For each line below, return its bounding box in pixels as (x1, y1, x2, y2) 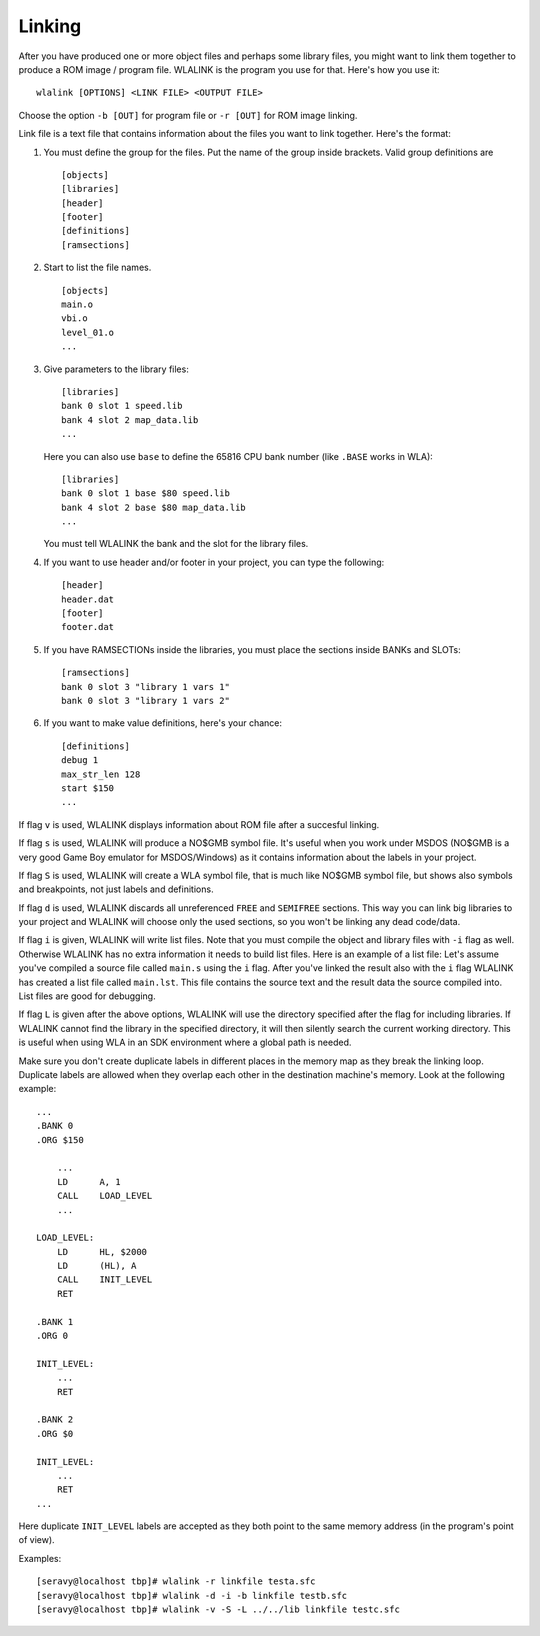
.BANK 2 (36, 1414, 74, 1425)
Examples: (18, 1552, 62, 1564)
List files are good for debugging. (18, 990, 156, 1002)
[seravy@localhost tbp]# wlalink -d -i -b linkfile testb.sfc (36, 1590, 348, 1601)
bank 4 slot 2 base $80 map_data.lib (61, 501, 247, 513)
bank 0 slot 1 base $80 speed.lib (61, 488, 230, 499)
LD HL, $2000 (56, 1246, 148, 1257)
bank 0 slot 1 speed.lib (61, 400, 183, 412)
